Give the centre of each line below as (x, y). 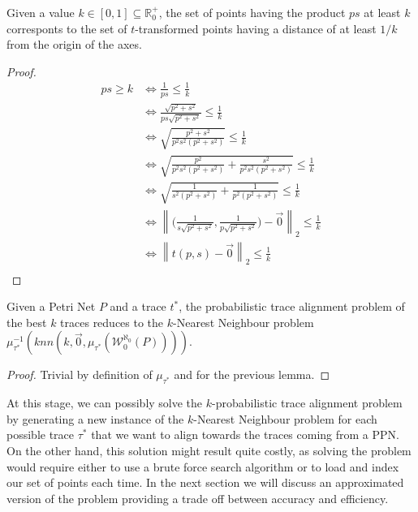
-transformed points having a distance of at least (256, 28)
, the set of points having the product (252, 12)
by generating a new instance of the (95, 418)
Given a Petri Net (51, 306)
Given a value (41, 12)
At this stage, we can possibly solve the (105, 403)
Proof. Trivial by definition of (80, 374)
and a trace (138, 306)
